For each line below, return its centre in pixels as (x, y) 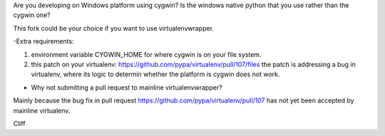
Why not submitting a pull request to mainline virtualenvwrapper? (127, 87)
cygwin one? (32, 15)
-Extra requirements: (43, 41)
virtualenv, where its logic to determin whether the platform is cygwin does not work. (155, 74)
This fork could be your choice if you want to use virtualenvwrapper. (113, 28)
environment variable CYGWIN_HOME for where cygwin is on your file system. (146, 54)
